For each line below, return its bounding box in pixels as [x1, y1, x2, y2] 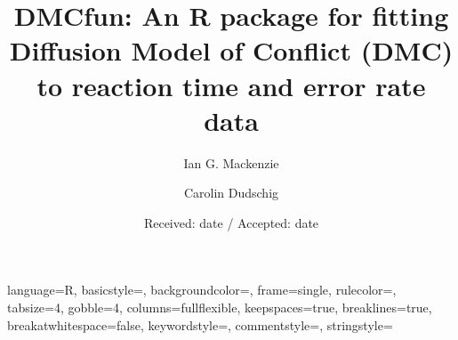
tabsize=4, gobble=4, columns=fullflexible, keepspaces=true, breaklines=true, [7, 298, 432, 317]
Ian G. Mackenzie [183, 153, 279, 172]
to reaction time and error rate [36, 67, 426, 103]
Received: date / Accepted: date [143, 213, 319, 231]
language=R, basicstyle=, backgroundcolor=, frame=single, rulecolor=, [7, 280, 397, 299]
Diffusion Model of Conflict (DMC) [9, 32, 454, 69]
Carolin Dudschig [183, 183, 279, 202]
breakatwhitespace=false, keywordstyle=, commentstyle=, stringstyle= [7, 315, 393, 334]
